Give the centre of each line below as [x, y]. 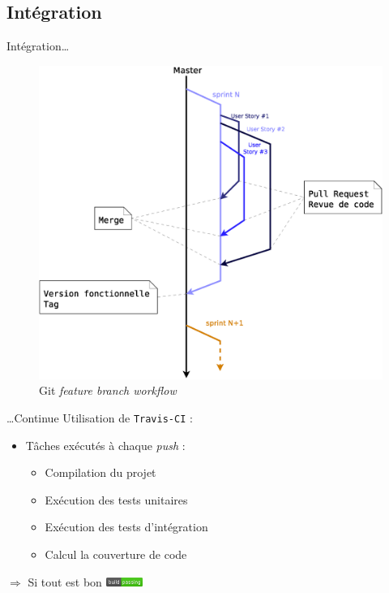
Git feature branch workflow [108, 390]
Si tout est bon [65, 581]
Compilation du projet [100, 472]
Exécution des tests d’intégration [126, 527]
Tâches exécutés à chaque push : [105, 445]
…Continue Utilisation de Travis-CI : [100, 417]
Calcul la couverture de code [116, 554]
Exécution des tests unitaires [116, 499]
